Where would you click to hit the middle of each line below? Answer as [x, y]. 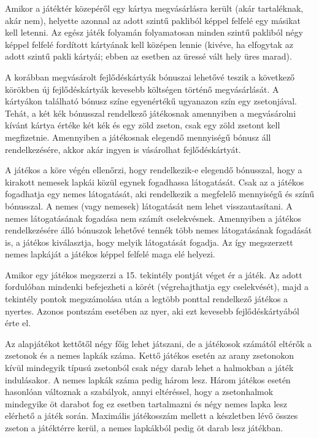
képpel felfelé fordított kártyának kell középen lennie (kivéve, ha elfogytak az [149, 44]
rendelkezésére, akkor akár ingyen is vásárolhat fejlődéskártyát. [123, 149]
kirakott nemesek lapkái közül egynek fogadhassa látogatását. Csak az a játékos [155, 182]
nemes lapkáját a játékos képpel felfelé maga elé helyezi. [110, 254]
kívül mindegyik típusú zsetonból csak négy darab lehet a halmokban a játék [149, 368]
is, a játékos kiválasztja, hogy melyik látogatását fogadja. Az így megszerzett [149, 242]
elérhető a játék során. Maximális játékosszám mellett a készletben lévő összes [152, 416]
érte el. [18, 323]
